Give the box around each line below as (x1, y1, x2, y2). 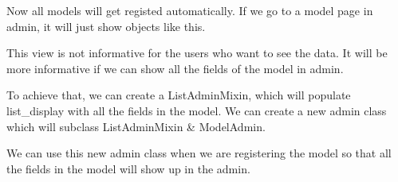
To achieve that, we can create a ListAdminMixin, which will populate (6, 87, 351, 103)
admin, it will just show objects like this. (6, 17, 206, 34)
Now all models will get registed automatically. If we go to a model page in (6, 2, 373, 18)
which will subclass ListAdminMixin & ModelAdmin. (6, 118, 266, 134)
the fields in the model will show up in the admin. (6, 160, 250, 176)
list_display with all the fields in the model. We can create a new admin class (6, 102, 387, 118)
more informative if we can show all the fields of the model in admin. (6, 60, 344, 76)
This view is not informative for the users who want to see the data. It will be (6, 45, 388, 61)
